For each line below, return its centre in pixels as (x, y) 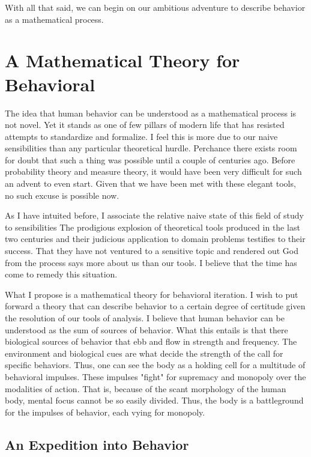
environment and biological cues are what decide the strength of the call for (144, 353)
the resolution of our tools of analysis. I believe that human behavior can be (145, 318)
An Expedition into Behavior (97, 444)
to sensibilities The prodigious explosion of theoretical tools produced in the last (152, 227)
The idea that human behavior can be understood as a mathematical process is (151, 113)
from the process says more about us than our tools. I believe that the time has (151, 262)
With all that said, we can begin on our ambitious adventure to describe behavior (155, 7)
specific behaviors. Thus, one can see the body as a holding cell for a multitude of (155, 365)
